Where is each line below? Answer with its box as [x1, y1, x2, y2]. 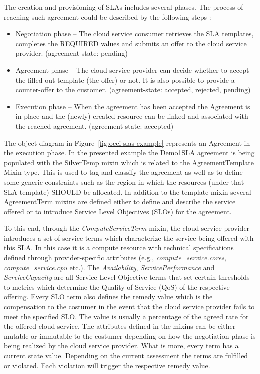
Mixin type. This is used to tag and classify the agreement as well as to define [4, 167, 243, 177]
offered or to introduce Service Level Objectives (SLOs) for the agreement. [4, 206, 232, 216]
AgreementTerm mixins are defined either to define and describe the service [4, 196, 236, 207]
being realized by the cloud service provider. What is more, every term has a [4, 340, 239, 351]
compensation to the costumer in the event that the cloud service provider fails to [4, 301, 255, 312]
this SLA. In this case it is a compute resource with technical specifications [4, 242, 234, 253]
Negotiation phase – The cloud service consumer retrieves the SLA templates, [15, 28, 254, 39]
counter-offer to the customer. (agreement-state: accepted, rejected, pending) [15, 84, 251, 95]
